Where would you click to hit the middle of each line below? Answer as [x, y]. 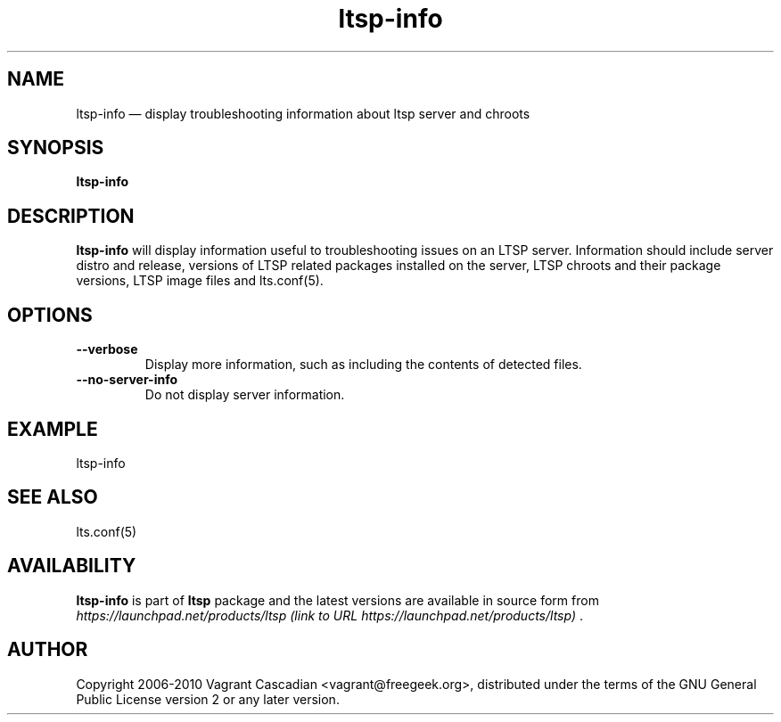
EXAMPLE [53, 429]
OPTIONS [50, 315]
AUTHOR [48, 650]
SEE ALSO [53, 497]
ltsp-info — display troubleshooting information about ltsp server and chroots [303, 113]
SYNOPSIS [56, 148]
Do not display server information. [245, 395]
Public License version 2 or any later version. [208, 699]
